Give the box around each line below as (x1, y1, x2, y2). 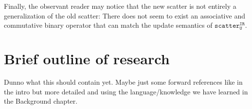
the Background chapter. (4, 96, 78, 106)
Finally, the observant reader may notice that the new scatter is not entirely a (4, 1, 236, 11)
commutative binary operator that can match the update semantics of (4, 20, 213, 30)
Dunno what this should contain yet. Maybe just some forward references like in (4, 76, 243, 87)
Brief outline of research (4, 48, 170, 68)
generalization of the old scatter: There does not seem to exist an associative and (4, 10, 245, 20)
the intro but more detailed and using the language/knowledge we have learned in (4, 86, 248, 96)
